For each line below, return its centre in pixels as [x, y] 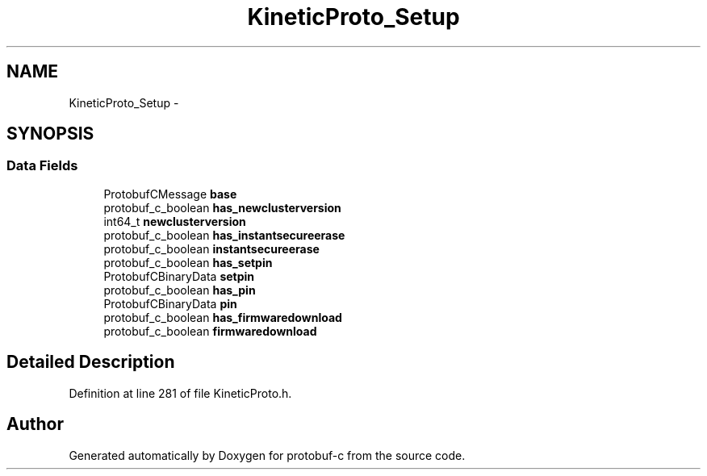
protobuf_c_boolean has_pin [180, 290]
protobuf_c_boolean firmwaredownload [210, 331]
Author [35, 424]
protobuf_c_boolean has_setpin [188, 262]
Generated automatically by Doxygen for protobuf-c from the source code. [267, 455]
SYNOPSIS [50, 134]
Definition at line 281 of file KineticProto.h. [180, 393]
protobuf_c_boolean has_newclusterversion [222, 207]
